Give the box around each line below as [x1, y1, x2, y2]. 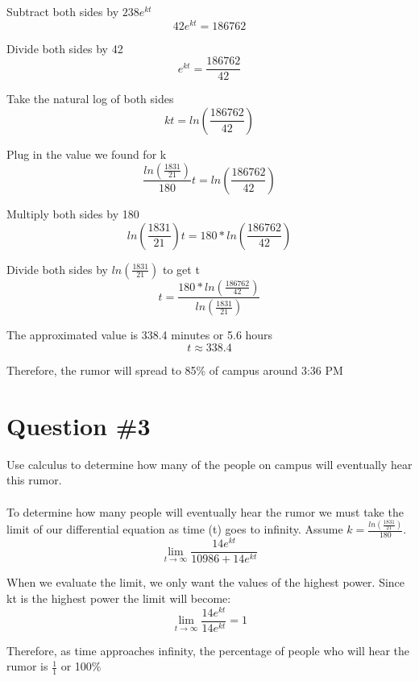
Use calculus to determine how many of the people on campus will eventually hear [6, 455, 413, 472]
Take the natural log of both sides [6, 90, 174, 107]
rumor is [6, 658, 48, 675]
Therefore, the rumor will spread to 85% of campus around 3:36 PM [6, 362, 343, 379]
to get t [162, 260, 200, 277]
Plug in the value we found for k [6, 145, 167, 162]
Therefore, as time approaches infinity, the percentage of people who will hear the [6, 642, 410, 658]
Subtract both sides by [6, 3, 119, 19]
